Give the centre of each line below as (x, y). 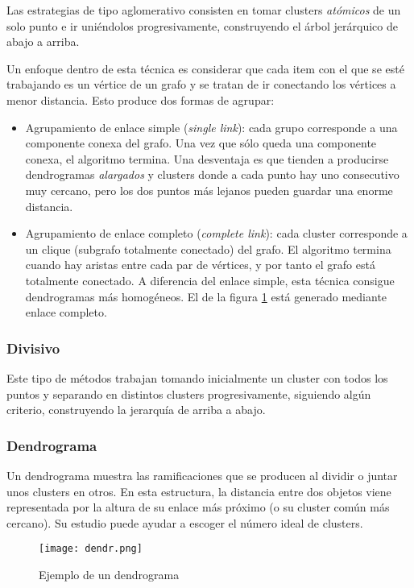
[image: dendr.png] (91, 549)
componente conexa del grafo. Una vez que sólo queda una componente (201, 143)
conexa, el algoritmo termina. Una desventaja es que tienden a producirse (207, 158)
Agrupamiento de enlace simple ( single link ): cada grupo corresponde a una (211, 127)
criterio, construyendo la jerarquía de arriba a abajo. (136, 410)
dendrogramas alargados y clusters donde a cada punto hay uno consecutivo (212, 174)
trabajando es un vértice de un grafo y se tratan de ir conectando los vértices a (201, 84)
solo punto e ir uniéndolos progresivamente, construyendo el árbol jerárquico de (202, 25)
